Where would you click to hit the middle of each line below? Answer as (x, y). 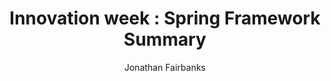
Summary (165, 39)
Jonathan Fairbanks (165, 67)
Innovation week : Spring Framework (165, 18)
